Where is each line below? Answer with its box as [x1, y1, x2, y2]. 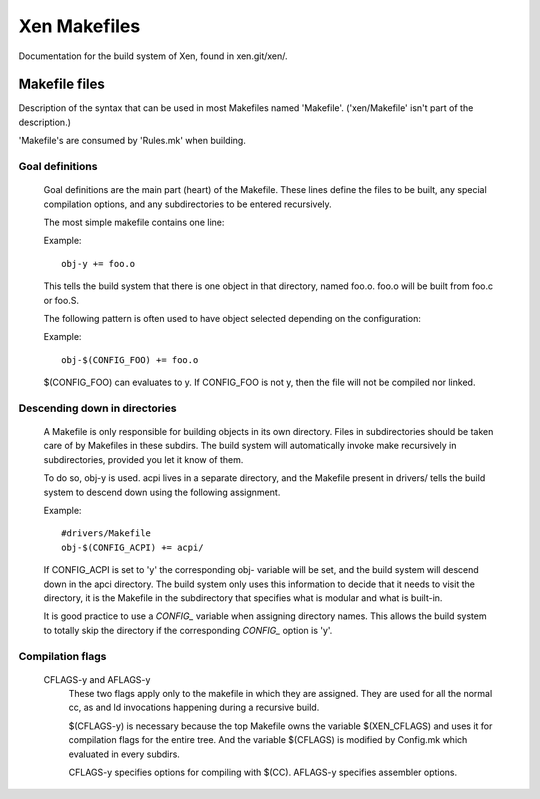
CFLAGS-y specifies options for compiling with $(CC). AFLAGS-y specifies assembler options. [68, 766, 458, 779]
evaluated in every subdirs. [68, 748, 180, 760]
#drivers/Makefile [61, 528, 152, 539]
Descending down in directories [18, 401, 177, 415]
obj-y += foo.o [61, 258, 136, 269]
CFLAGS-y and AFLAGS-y [43, 673, 151, 685]
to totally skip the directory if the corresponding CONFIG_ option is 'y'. [43, 624, 333, 636]
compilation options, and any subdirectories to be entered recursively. [43, 198, 332, 210]
